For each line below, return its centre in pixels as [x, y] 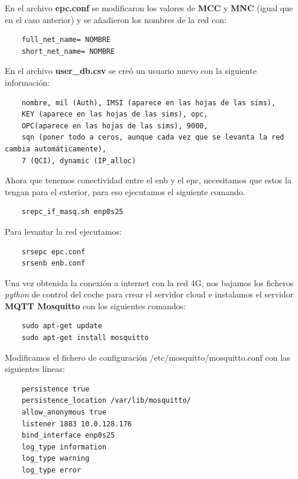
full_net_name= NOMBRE [66, 40]
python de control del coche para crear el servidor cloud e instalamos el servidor [149, 294]
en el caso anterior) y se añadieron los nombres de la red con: [116, 19]
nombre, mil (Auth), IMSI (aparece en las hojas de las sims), [149, 103]
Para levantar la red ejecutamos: [63, 231]
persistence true [56, 389]
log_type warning [56, 459]
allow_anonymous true [64, 412]
